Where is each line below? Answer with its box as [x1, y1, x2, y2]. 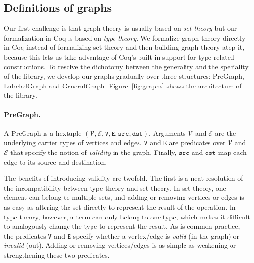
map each [218, 147, 247, 157]
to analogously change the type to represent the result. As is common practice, [4, 221, 240, 231]
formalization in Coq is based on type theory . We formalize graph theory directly [4, 32, 246, 43]
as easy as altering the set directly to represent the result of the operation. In [4, 201, 236, 212]
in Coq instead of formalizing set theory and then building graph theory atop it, [4, 42, 245, 52]
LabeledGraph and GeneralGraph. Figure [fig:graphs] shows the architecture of [4, 80, 242, 90]
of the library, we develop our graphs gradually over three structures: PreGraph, [4, 71, 245, 81]
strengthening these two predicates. [4, 249, 110, 260]
